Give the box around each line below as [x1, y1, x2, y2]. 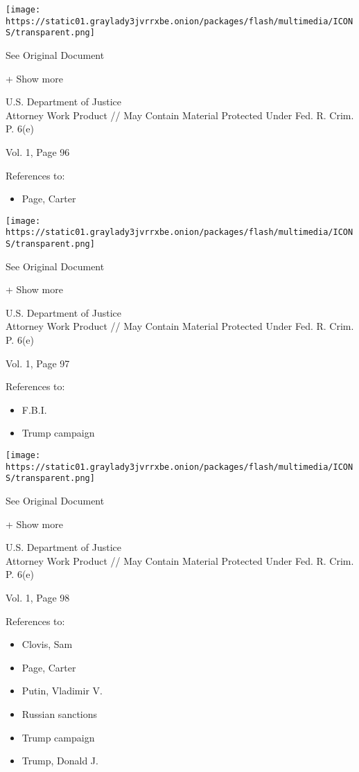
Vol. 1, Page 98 [6, 590, 70, 604]
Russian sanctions [21, 706, 98, 721]
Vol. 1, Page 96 [6, 144, 70, 159]
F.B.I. [21, 402, 47, 416]
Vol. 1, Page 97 [6, 356, 70, 370]
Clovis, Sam [21, 637, 73, 651]
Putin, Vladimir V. [21, 683, 103, 698]
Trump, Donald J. [21, 753, 98, 768]
